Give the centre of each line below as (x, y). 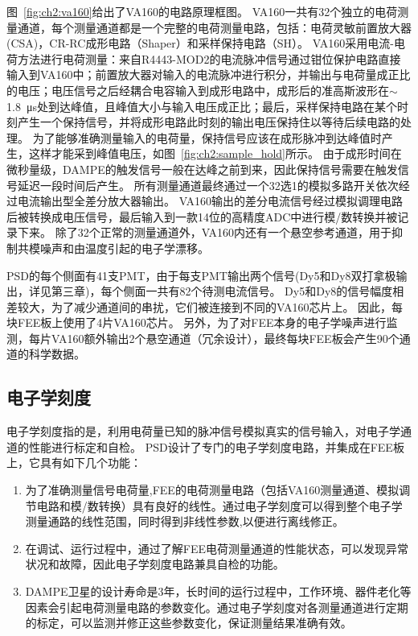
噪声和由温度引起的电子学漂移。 (124, 248)
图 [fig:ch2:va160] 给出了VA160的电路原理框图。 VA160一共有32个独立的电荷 (202, 11)
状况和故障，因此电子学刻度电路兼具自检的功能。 (155, 564)
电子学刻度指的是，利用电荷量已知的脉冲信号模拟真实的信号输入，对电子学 (203, 431)
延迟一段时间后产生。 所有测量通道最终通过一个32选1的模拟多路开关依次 (208, 185)
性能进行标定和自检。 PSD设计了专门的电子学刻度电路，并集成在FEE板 (216, 446)
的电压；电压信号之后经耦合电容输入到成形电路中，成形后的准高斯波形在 (198, 90)
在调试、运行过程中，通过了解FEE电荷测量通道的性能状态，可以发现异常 (217, 548)
